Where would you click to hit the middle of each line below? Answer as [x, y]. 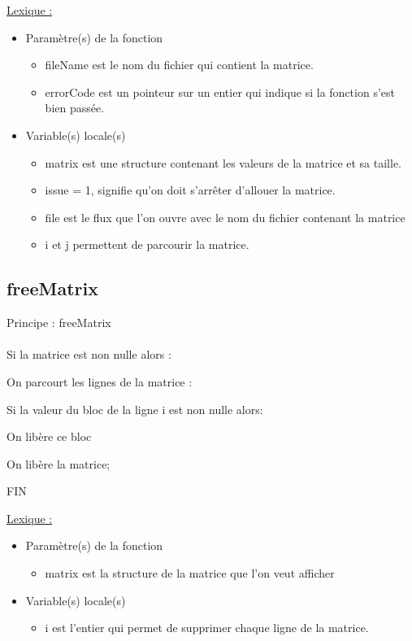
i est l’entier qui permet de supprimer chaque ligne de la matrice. [207, 628]
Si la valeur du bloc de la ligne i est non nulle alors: [135, 409]
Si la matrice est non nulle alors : [89, 354]
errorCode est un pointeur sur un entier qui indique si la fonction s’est [220, 92]
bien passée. [75, 108]
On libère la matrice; [59, 463]
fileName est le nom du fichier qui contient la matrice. [179, 65]
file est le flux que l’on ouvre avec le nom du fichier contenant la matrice [225, 217]
